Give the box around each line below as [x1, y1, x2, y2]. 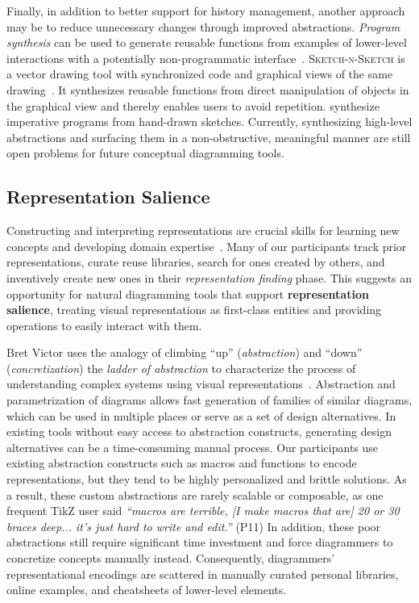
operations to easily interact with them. [6, 316, 202, 333]
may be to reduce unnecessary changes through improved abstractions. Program [6, 18, 400, 35]
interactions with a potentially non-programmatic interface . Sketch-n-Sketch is [6, 49, 405, 66]
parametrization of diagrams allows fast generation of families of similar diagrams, [6, 392, 413, 408]
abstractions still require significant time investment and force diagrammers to [6, 534, 393, 551]
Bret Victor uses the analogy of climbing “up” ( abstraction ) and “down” [6, 344, 363, 361]
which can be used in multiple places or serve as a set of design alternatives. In [6, 407, 396, 424]
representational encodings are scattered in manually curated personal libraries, [6, 565, 399, 582]
